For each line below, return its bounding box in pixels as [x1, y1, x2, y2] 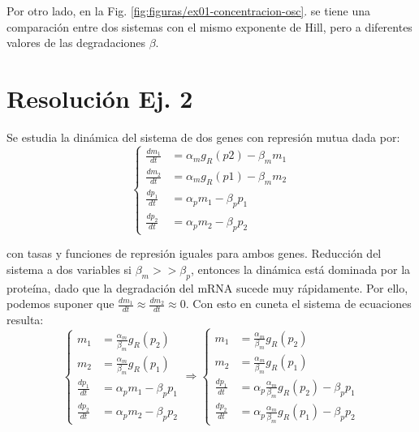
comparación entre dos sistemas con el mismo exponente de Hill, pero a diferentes [6, 18, 413, 35]
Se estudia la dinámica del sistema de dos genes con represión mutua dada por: [6, 128, 400, 145]
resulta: [6, 311, 44, 328]
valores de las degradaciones [6, 34, 146, 51]
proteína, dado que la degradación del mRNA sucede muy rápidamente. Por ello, [6, 279, 408, 296]
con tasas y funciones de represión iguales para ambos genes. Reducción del [6, 245, 382, 262]
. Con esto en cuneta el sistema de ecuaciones [185, 295, 412, 312]
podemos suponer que [6, 295, 114, 312]
